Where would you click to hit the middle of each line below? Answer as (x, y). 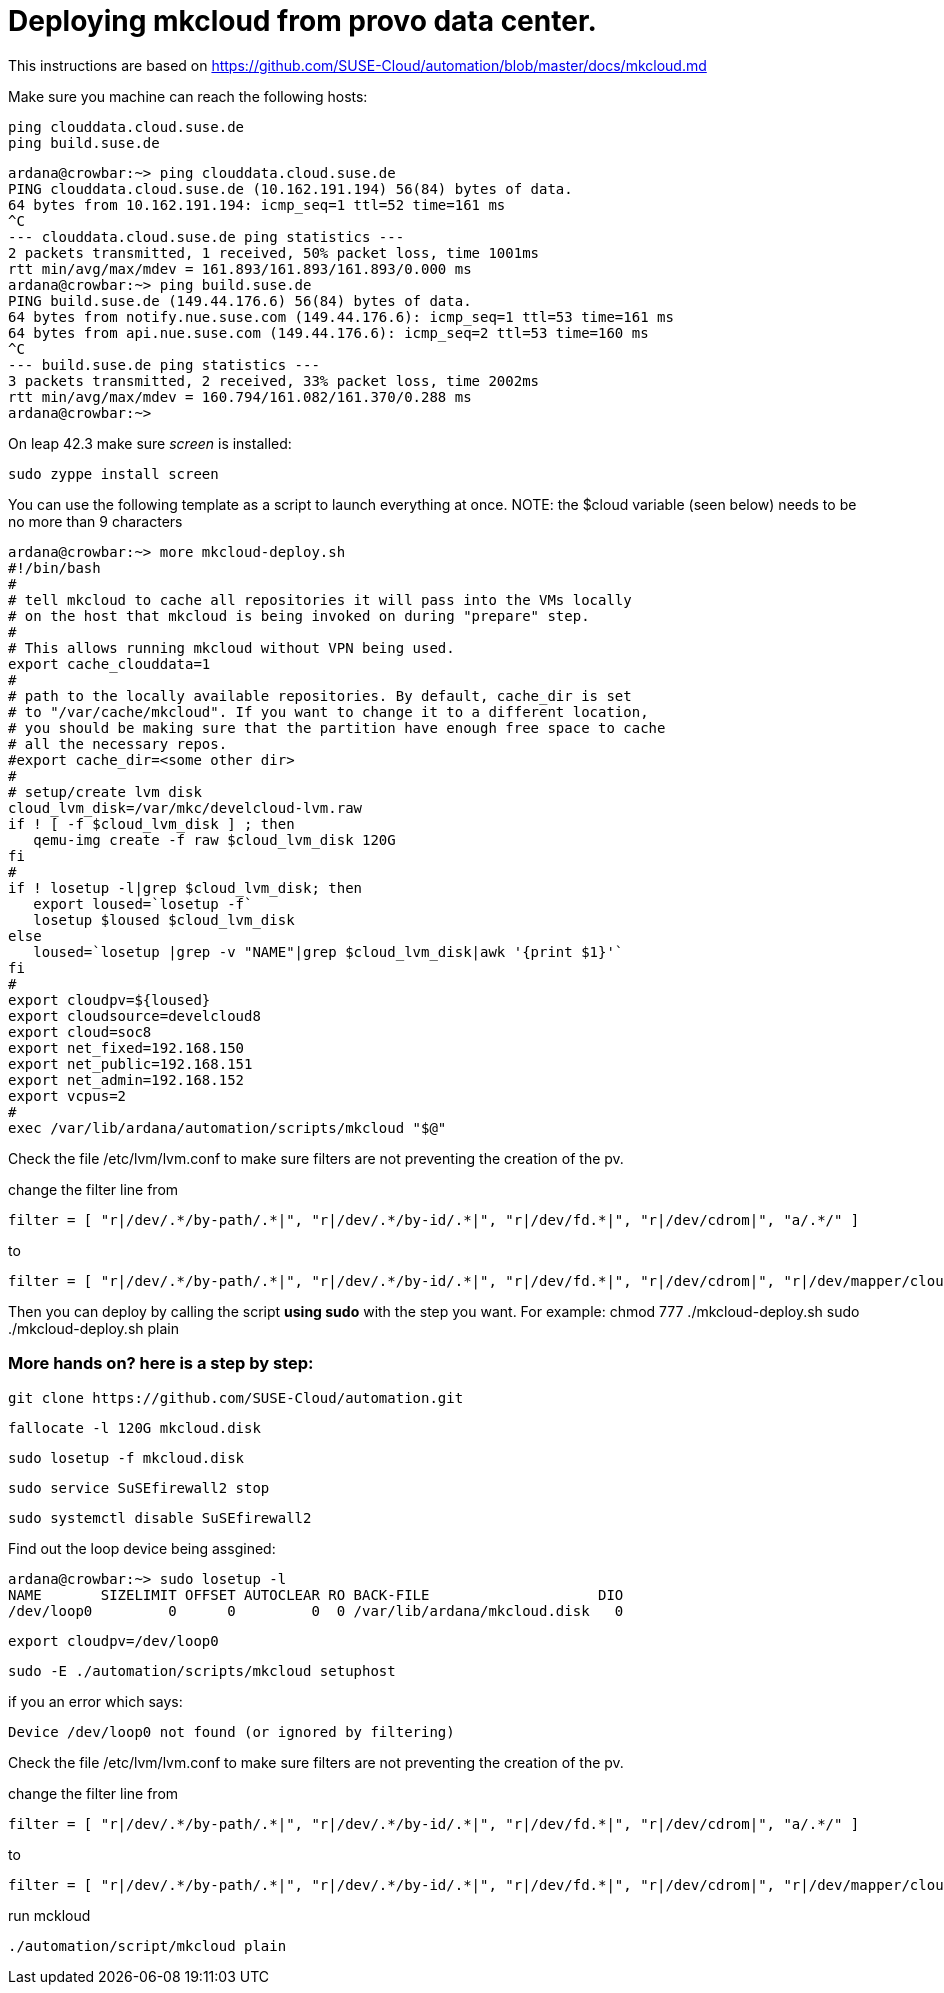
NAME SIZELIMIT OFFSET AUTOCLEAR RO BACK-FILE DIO (316, 1594)
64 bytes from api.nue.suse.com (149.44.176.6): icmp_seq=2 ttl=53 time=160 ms (328, 332)
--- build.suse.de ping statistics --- (164, 364)
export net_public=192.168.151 (130, 1063)
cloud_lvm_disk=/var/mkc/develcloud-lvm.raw (185, 807)
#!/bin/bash (54, 567)
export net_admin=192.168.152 (126, 1079)
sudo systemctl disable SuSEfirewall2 (160, 1517)
